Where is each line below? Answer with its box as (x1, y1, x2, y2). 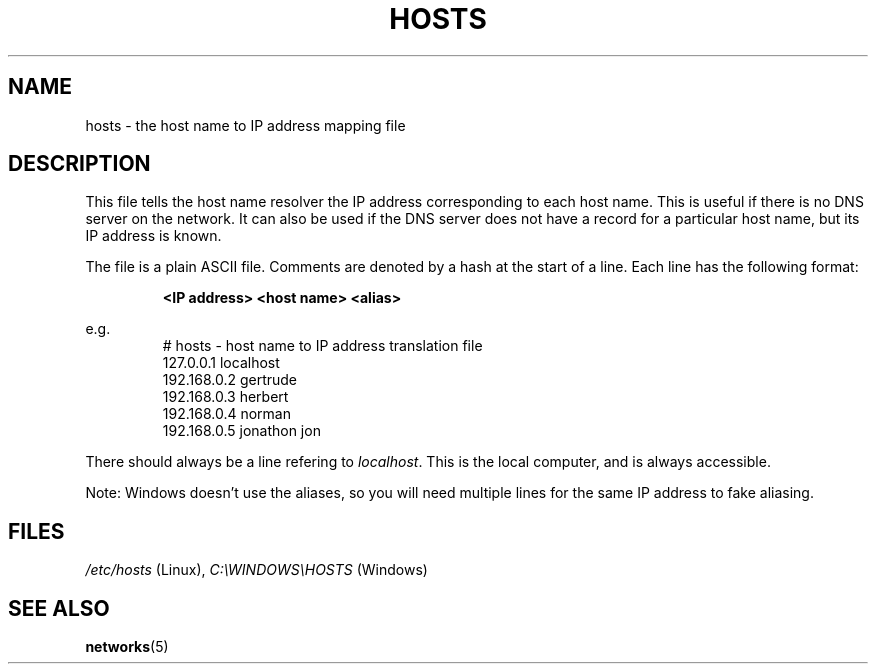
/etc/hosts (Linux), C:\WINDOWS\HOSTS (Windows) (85, 561, 428, 579)
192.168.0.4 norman (162, 405, 291, 423)
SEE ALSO (8, 595, 110, 621)
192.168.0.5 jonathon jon (162, 422, 321, 440)
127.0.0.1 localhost (162, 354, 280, 372)
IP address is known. (85, 227, 222, 245)
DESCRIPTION (8, 151, 151, 177)
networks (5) (85, 638, 169, 656)
